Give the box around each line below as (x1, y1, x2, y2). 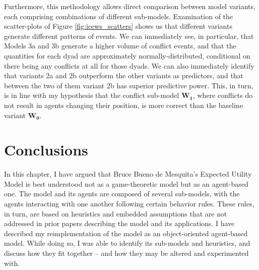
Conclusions (4, 139, 88, 160)
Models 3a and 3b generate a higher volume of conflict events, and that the (4, 40, 236, 51)
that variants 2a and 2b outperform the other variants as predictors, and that (4, 70, 244, 81)
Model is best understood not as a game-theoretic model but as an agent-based (4, 178, 248, 189)
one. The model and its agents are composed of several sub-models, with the (4, 188, 240, 199)
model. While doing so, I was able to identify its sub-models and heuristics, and (4, 238, 250, 248)
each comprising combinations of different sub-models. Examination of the (4, 11, 233, 21)
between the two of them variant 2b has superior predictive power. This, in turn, (4, 80, 253, 90)
